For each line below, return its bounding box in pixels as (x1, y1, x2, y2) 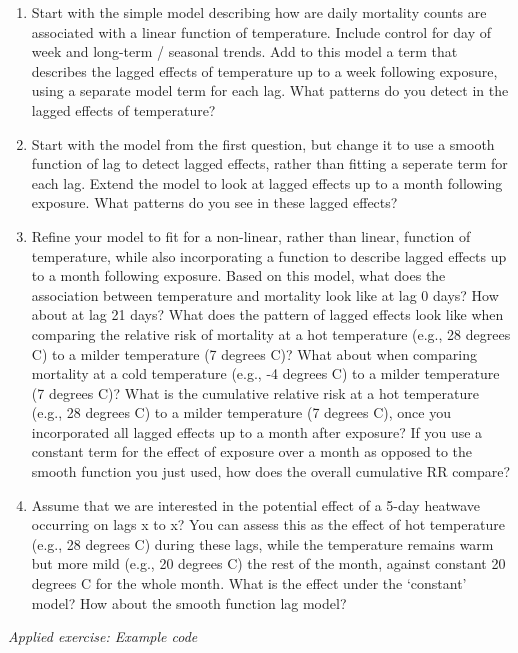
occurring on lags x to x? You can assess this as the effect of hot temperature (31, 514, 505, 535)
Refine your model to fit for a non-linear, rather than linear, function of (31, 225, 471, 246)
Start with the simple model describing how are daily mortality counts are (31, 2, 487, 22)
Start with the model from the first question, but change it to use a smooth (31, 133, 495, 154)
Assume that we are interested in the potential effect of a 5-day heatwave (31, 494, 481, 515)
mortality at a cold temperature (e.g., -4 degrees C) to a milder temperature (31, 363, 500, 384)
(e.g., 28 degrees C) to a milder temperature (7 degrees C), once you (31, 402, 451, 423)
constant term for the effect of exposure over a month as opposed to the (31, 441, 473, 462)
